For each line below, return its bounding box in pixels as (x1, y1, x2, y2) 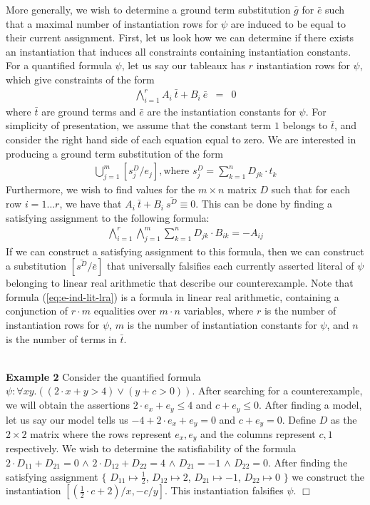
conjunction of (6, 303, 68, 318)
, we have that (59, 196, 122, 211)
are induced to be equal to (230, 16, 346, 31)
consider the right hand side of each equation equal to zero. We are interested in (6, 132, 356, 147)
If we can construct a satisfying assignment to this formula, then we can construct (6, 243, 364, 258)
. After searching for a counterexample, (192, 383, 363, 398)
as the (330, 412, 357, 427)
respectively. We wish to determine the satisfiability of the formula (6, 441, 297, 456)
